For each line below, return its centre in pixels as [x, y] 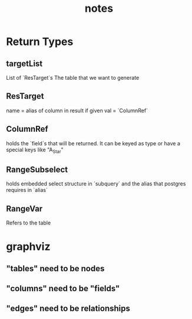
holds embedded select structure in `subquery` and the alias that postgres [96, 184]
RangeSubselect [37, 169]
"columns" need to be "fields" [63, 289]
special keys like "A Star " [35, 150]
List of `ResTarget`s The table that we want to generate [73, 78]
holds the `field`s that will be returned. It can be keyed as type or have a [93, 143]
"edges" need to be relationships [68, 309]
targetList [24, 64]
